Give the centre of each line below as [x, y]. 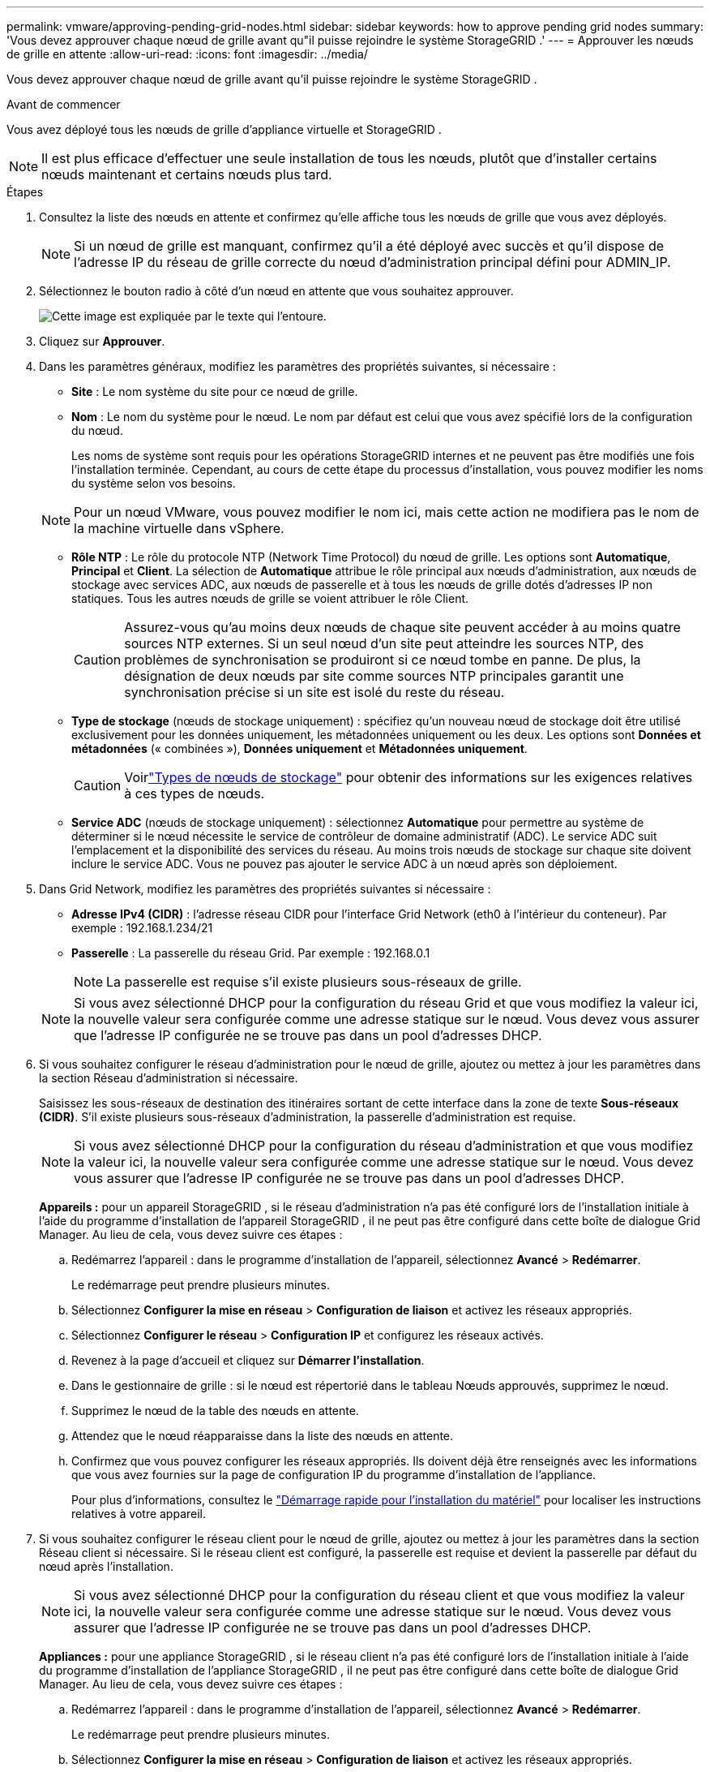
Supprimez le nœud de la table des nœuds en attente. [215, 1411]
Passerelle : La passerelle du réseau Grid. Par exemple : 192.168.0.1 [251, 953]
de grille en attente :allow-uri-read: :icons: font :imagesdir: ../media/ [187, 54]
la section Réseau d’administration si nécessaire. [169, 1078]
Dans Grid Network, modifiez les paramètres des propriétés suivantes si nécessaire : [265, 889]
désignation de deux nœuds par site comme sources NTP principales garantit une [374, 676]
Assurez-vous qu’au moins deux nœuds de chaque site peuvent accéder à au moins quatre [402, 627]
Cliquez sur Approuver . [102, 341]
